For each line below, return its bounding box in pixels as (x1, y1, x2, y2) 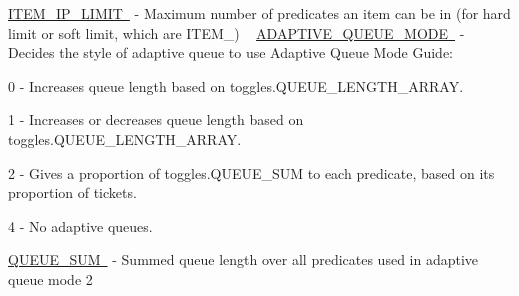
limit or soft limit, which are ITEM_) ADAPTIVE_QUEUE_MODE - (8, 22, 465, 43)
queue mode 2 (8, 268, 93, 289)
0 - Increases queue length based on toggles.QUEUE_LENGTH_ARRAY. (8, 75, 464, 96)
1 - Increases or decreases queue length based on (8, 109, 304, 130)
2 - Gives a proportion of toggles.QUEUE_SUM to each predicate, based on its (8, 162, 495, 183)
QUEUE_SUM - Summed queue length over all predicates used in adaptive (8, 249, 479, 270)
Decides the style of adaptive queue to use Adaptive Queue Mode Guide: (8, 42, 454, 63)
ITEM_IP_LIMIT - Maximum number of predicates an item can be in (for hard (8, 3, 511, 23)
